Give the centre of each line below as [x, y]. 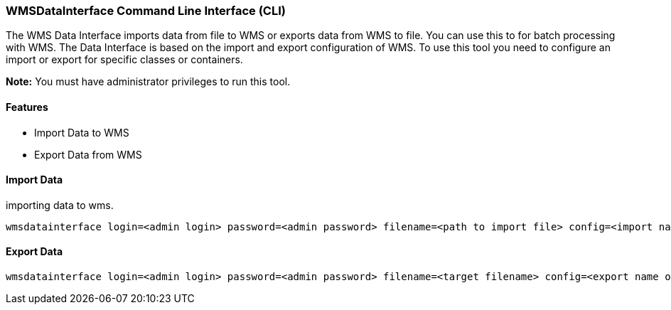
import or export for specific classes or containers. [124, 60]
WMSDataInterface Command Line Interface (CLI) [146, 11]
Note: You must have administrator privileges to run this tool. [148, 82]
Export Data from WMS [88, 154]
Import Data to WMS [82, 132]
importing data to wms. [60, 205]
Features [27, 107]
